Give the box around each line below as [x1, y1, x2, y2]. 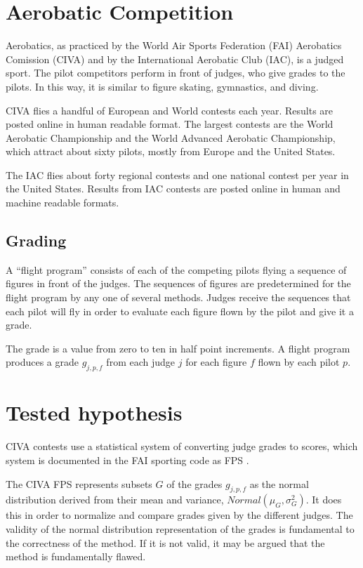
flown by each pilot [258, 355, 340, 369]
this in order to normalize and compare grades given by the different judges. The [6, 508, 353, 522]
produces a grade [6, 355, 79, 369]
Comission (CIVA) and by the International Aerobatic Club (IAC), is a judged [6, 51, 344, 66]
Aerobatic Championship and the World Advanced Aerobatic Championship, [6, 130, 336, 145]
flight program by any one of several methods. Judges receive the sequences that [6, 290, 351, 305]
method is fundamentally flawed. [6, 549, 146, 564]
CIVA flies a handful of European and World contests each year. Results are [6, 103, 334, 117]
